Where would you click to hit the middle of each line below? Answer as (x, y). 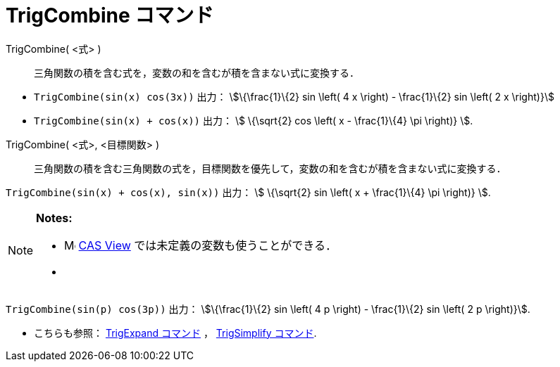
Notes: (54, 218)
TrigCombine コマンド (110, 15)
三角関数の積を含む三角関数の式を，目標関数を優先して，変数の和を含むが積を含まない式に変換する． (270, 168)
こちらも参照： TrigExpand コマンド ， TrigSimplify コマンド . (175, 333)
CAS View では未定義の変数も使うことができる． (207, 245)
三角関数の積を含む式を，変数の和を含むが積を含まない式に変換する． (197, 72)
